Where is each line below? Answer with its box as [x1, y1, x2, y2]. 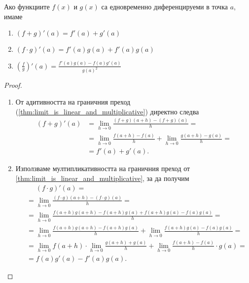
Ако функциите [4, 1, 50, 11]
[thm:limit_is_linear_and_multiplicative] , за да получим [15, 173, 189, 183]
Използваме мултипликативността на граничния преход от [15, 163, 190, 174]
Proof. [4, 80, 22, 90]
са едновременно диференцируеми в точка [101, 1, 228, 11]
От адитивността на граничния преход [15, 97, 131, 107]
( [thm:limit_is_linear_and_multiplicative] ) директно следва [15, 106, 199, 116]
